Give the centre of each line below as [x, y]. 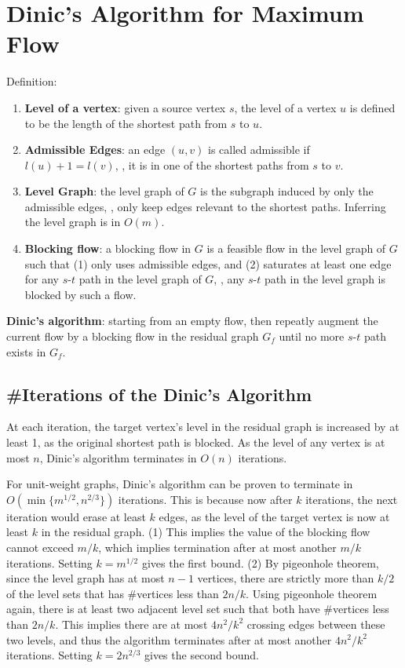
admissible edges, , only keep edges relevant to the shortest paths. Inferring [205, 206]
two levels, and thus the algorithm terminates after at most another [169, 639]
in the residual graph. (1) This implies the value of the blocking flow [206, 532]
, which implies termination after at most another [217, 547]
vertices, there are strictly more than [286, 578]
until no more [312, 336]
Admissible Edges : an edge [95, 150]
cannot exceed [40, 547]
